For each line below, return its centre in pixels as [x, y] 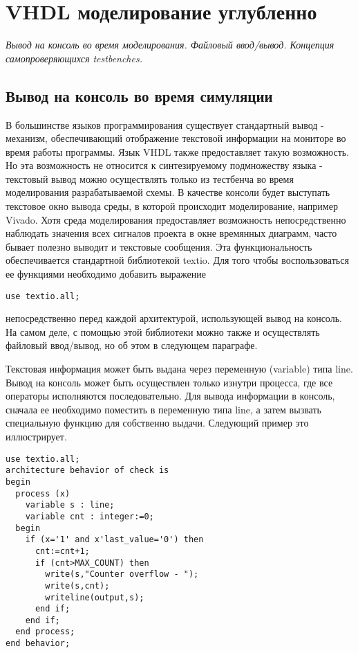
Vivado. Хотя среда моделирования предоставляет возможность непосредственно [176, 219]
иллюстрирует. [36, 437]
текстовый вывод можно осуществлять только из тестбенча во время [150, 178]
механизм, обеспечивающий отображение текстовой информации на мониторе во [176, 138]
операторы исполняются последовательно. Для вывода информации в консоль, [170, 396]
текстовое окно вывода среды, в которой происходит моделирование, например [172, 206]
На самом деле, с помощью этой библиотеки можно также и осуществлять [163, 331]
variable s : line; [70, 505]
